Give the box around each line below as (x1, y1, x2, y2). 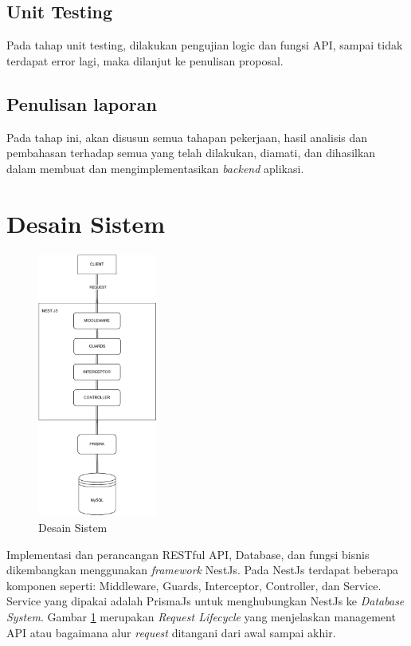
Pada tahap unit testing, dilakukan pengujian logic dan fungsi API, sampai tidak (6, 37, 403, 53)
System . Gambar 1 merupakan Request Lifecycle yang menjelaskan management (6, 608, 396, 624)
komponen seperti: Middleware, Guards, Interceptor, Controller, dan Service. (6, 577, 382, 593)
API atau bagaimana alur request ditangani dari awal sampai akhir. (6, 624, 336, 640)
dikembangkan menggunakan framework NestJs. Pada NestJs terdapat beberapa (6, 561, 399, 578)
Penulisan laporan (6, 91, 157, 116)
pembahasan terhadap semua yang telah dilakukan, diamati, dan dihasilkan (6, 144, 376, 161)
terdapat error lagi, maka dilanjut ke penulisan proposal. (6, 52, 284, 69)
